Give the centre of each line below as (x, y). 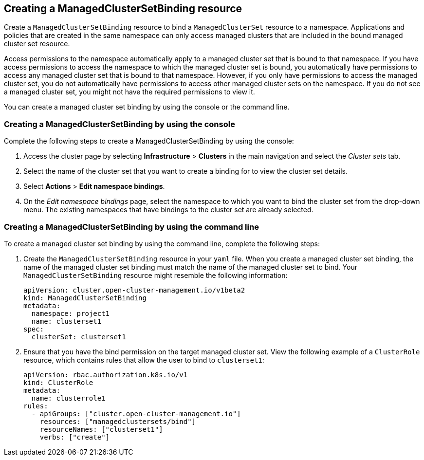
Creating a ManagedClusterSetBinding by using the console (120, 124)
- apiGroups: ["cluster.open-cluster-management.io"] (136, 414)
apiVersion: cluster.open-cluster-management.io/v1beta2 (134, 290)
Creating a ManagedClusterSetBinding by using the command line (131, 227)
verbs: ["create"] (75, 437)
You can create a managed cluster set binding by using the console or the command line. (147, 107)
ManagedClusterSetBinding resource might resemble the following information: (156, 275)
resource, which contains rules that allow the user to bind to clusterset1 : (144, 360)
